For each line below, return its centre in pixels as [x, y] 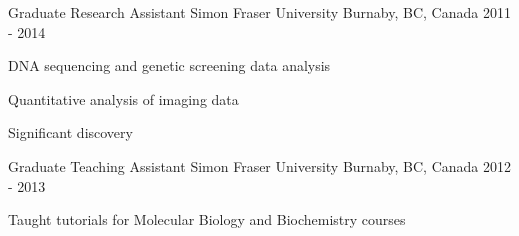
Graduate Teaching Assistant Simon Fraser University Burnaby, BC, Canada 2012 [259, 165]
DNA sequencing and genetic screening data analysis [169, 65]
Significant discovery [70, 132]
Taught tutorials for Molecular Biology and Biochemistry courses [207, 219]
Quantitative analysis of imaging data [123, 98]
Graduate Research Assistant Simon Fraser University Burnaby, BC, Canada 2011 [259, 12]
